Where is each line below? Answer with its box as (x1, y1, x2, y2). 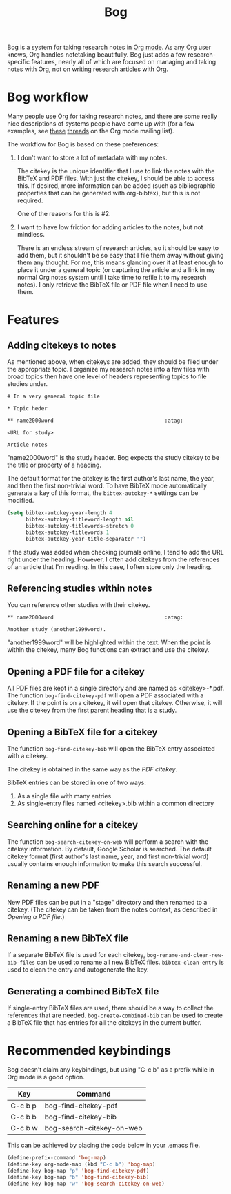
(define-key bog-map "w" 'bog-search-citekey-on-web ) (7, 1180, 165, 1187)
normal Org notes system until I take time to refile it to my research (17, 273, 207, 282)
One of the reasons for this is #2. (17, 210, 112, 218)
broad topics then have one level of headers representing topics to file (7, 372, 207, 381)
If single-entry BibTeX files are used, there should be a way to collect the (7, 1004, 214, 1012)
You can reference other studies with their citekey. (7, 601, 150, 609)
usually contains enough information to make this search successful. (7, 859, 202, 867)
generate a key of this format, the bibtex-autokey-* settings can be (7, 489, 199, 497)
